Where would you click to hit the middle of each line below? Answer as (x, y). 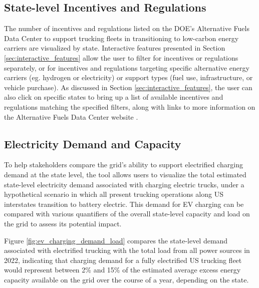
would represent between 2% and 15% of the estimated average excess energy (122, 270)
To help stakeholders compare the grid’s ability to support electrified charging (123, 165)
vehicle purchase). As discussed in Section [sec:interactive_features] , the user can (128, 87)
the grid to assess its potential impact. (63, 223)
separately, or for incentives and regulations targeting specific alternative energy (127, 67)
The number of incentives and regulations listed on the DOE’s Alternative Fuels (127, 28)
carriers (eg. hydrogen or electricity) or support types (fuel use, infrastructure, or (128, 77)
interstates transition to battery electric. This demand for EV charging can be (124, 204)
